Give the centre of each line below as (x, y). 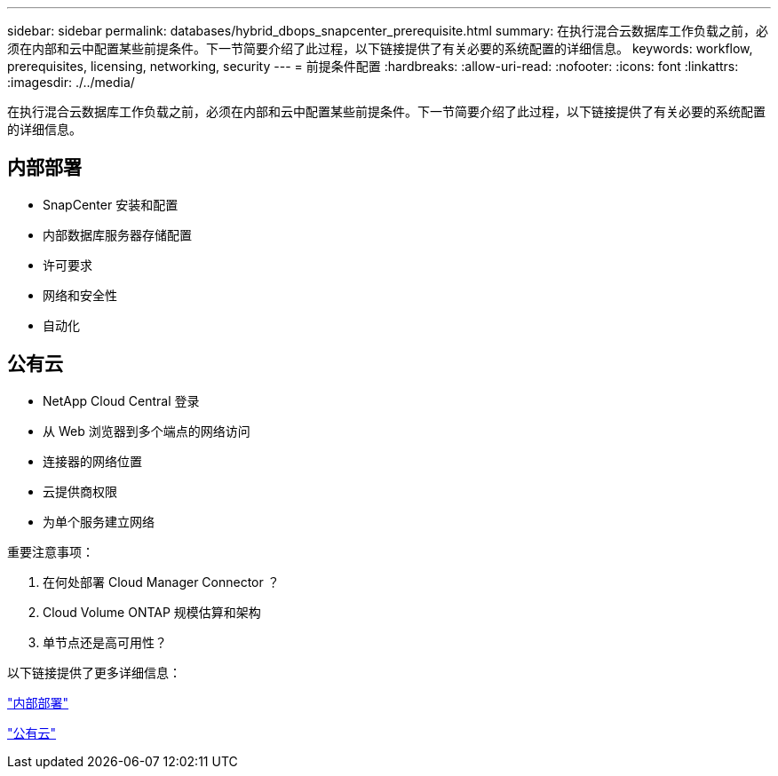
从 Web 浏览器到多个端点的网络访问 (147, 431)
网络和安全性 (80, 295)
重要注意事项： (51, 551)
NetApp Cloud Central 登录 (121, 400)
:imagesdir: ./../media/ (71, 82)
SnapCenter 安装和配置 (111, 204)
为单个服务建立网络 (99, 521)
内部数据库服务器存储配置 (117, 234)
